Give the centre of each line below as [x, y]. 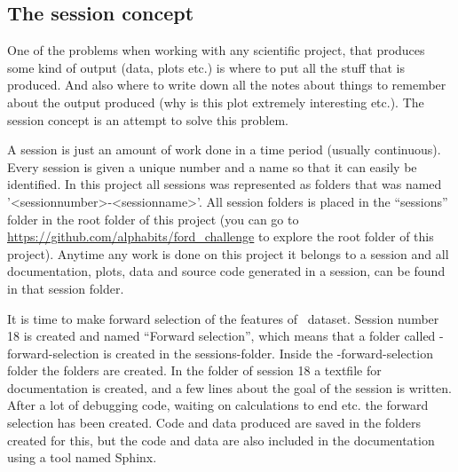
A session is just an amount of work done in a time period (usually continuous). [224, 149]
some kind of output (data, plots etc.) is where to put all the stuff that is [206, 67]
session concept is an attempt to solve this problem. [148, 119]
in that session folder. [66, 288]
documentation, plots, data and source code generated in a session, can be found [226, 271]
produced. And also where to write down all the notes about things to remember [227, 85]
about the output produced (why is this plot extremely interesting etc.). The [216, 102]
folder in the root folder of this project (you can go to [153, 219]
